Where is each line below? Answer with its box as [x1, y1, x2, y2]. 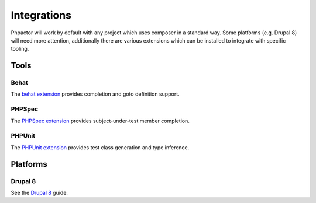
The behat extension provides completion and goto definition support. [11, 90, 180, 97]
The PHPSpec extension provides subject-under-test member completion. [11, 117, 190, 124]
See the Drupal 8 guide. [11, 189, 68, 196]
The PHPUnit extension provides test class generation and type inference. [11, 143, 190, 151]
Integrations [11, 9, 72, 22]
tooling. [11, 45, 29, 52]
